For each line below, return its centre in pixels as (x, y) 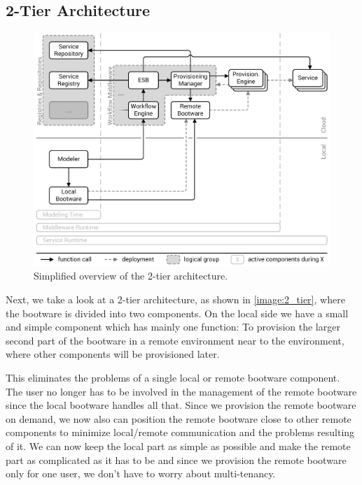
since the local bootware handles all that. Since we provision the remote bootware (181, 405)
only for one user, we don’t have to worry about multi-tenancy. (141, 473)
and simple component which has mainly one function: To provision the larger (173, 327)
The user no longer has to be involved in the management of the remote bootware (181, 391)
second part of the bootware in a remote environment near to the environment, (175, 340)
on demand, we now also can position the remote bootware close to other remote (179, 418)
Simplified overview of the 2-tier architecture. (131, 276)
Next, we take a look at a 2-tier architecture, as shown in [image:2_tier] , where (175, 299)
